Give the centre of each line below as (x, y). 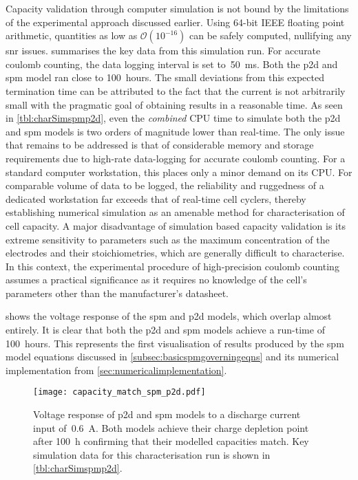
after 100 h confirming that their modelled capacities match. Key (171, 441)
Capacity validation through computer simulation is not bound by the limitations (177, 8)
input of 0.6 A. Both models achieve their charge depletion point (171, 427)
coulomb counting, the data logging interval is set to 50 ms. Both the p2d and (172, 64)
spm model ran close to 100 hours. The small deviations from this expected (165, 77)
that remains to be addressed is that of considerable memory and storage (160, 145)
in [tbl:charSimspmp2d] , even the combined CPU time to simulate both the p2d (173, 118)
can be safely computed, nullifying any (270, 35)
